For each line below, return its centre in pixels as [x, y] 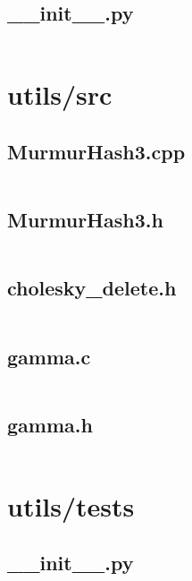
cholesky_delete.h [92, 288]
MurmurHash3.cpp [96, 151]
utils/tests [71, 505]
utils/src [60, 94]
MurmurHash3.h [85, 220]
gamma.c [49, 356]
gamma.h [50, 424]
